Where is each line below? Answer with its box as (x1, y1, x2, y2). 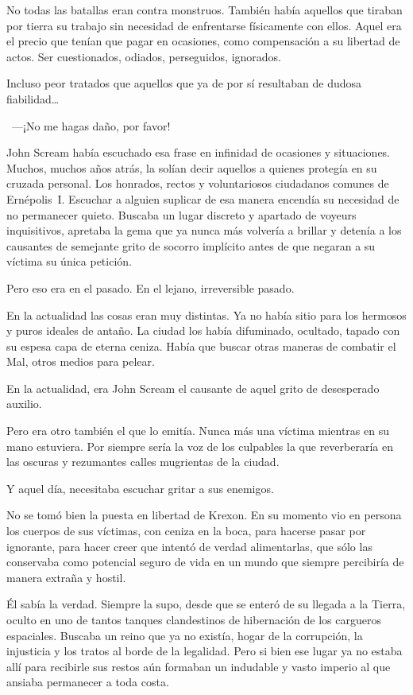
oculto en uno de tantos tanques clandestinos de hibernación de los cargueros (6, 612, 381, 627)
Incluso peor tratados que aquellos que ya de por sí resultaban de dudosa (6, 75, 362, 91)
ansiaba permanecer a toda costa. (6, 674, 169, 690)
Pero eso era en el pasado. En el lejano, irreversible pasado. (6, 279, 295, 296)
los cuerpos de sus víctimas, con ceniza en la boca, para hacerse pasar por (6, 522, 366, 539)
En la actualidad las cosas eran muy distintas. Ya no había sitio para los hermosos (6, 306, 407, 323)
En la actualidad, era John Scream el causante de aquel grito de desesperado (6, 379, 380, 396)
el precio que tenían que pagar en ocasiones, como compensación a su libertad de (6, 33, 400, 49)
